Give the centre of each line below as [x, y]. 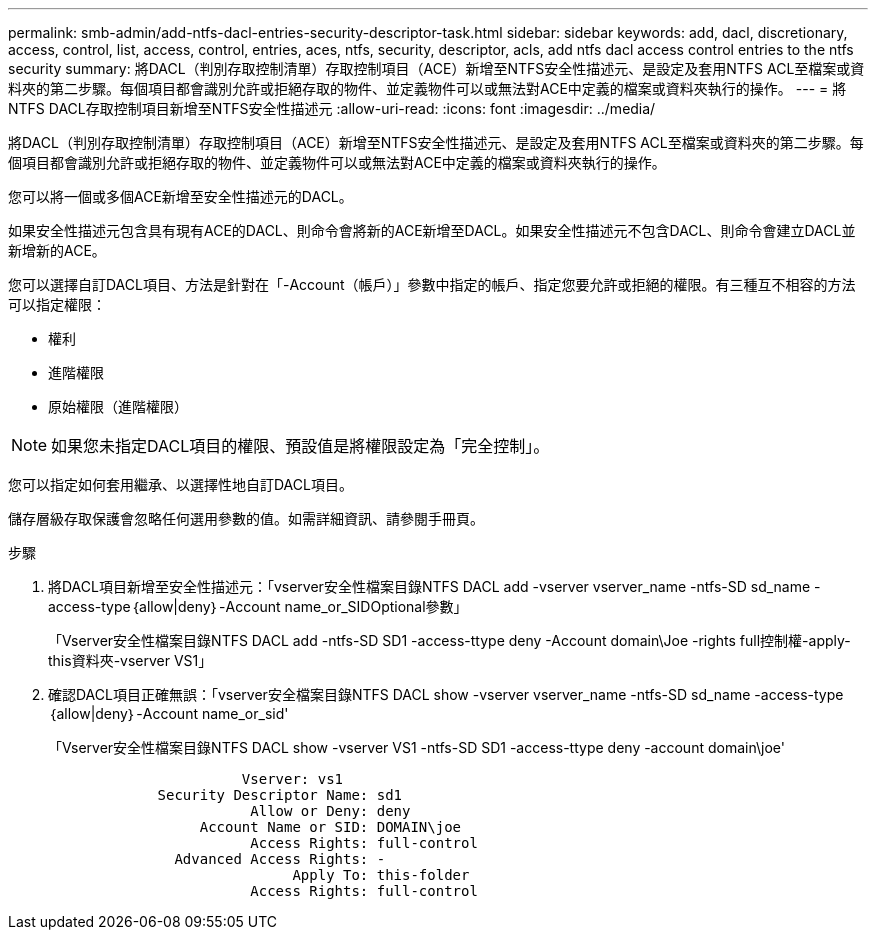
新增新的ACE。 [57, 250]
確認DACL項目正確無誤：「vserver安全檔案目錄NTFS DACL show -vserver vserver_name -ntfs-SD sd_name [399, 694]
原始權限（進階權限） [118, 406]
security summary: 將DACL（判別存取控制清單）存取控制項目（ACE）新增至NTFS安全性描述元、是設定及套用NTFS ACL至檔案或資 [436, 68]
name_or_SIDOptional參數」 [376, 606]
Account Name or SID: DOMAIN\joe [330, 827]
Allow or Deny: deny [330, 811]
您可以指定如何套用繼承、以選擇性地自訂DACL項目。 [180, 484]
